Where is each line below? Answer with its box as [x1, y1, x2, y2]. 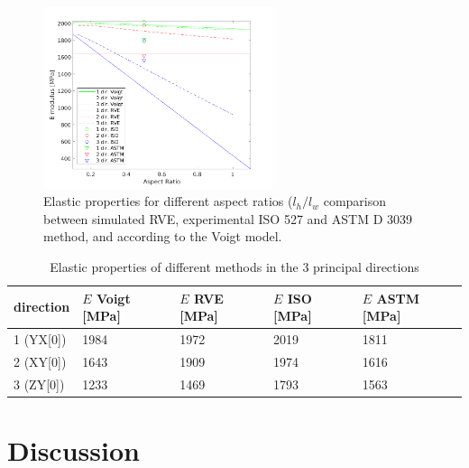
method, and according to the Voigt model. [43, 227, 282, 246]
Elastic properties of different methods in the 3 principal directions [50, 257, 419, 276]
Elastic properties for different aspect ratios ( [43, 192, 293, 211]
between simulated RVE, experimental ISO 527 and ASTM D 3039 [43, 209, 413, 228]
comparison [323, 192, 387, 211]
